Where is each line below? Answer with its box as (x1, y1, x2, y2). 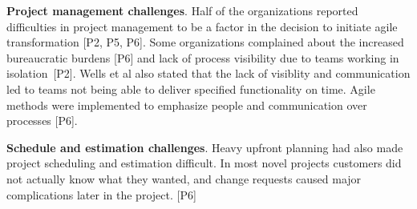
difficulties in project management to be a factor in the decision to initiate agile (6, 18, 398, 34)
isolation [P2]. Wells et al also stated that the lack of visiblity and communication (6, 65, 411, 82)
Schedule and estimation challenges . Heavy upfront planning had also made (6, 139, 403, 155)
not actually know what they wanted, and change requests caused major (6, 170, 362, 187)
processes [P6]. (6, 112, 78, 129)
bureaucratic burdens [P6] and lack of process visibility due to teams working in (6, 49, 399, 66)
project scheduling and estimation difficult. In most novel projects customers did (6, 155, 402, 171)
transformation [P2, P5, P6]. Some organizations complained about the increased (6, 34, 404, 50)
